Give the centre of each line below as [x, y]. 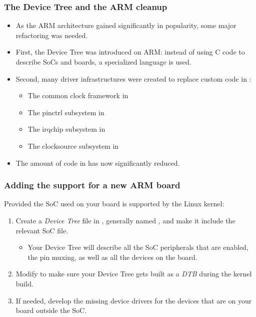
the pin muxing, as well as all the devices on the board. [112, 257]
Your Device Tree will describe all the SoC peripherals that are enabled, [138, 247]
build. [24, 283]
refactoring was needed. [52, 35]
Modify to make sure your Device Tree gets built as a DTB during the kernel [134, 274]
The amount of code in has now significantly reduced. [98, 163]
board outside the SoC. [51, 310]
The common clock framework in [78, 95]
